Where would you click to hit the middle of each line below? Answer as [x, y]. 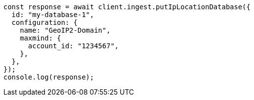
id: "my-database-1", [53, 15]
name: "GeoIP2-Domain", [65, 30]
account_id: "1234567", [74, 46]
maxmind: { [41, 38]
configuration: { [44, 22]
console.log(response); [49, 77]
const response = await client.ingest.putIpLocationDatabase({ [127, 7]
